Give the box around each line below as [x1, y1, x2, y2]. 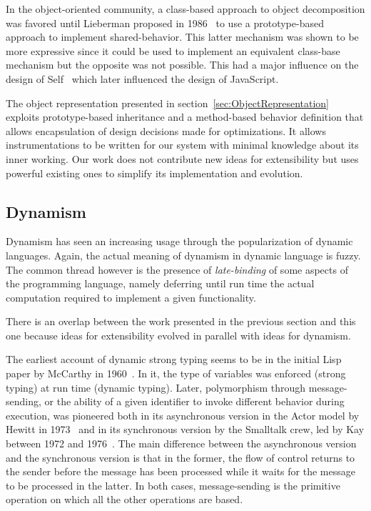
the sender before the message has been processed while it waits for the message [6, 464, 355, 479]
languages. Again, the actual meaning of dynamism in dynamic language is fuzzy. [6, 247, 361, 262]
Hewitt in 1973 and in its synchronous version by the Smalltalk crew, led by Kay [6, 422, 365, 437]
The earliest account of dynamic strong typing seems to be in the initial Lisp [6, 352, 342, 367]
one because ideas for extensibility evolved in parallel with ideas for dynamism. [6, 327, 351, 342]
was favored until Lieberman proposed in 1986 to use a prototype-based [6, 15, 324, 30]
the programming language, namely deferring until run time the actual [6, 276, 315, 291]
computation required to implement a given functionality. [6, 289, 256, 304]
